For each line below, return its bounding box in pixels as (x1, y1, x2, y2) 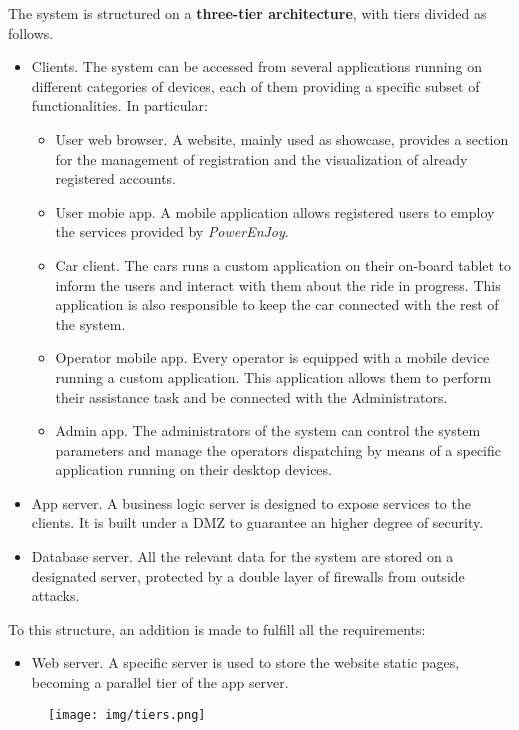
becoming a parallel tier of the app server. (31, 672, 289, 693)
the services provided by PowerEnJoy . (55, 221, 289, 242)
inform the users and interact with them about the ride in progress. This (55, 274, 501, 295)
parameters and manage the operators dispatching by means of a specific (55, 439, 502, 460)
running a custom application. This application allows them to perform (55, 366, 492, 387)
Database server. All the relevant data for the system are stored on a (31, 546, 454, 567)
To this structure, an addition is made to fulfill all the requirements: (8, 618, 426, 639)
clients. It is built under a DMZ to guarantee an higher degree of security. (31, 512, 484, 533)
